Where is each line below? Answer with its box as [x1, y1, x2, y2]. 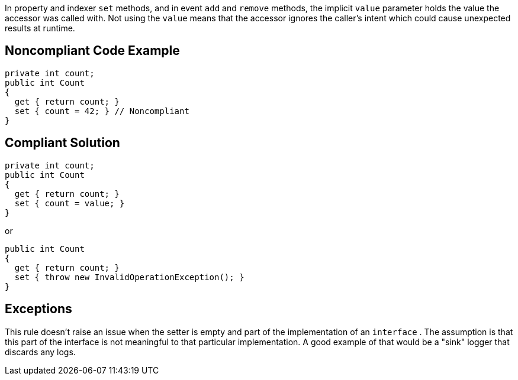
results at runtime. [5, 23, 75, 33]
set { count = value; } [14, 198, 125, 208]
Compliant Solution [5, 135, 120, 151]
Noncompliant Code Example [5, 43, 180, 59]
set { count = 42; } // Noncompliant [14, 106, 189, 116]
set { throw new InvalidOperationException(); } [14, 272, 244, 282]
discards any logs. [5, 346, 76, 357]
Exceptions [5, 301, 72, 317]
